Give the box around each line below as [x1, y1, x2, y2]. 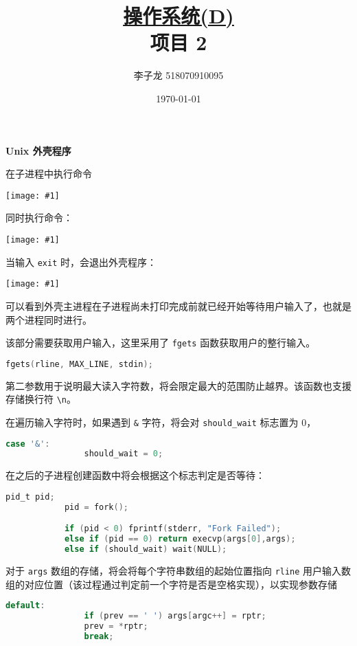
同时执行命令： [5, 210, 73, 225]
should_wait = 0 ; [84, 449, 163, 459]
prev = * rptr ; [84, 621, 148, 631]
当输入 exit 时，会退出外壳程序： [5, 254, 157, 269]
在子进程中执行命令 [5, 166, 92, 181]
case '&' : [5, 438, 50, 449]
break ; [84, 631, 114, 641]
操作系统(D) [123, 1, 234, 30]
